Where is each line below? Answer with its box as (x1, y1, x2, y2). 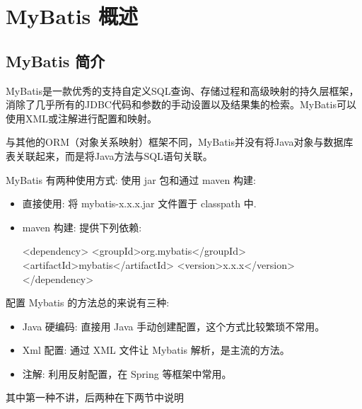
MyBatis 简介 (6, 50, 105, 71)
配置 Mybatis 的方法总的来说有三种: (6, 295, 170, 310)
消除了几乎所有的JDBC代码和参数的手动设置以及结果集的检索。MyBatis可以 (6, 97, 356, 112)
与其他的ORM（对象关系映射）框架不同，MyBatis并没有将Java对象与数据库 (6, 134, 354, 149)
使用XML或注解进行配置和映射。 (6, 110, 158, 125)
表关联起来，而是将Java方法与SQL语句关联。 (6, 148, 213, 163)
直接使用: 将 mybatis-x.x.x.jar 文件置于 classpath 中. (22, 196, 257, 211)
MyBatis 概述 (6, 1, 139, 30)
